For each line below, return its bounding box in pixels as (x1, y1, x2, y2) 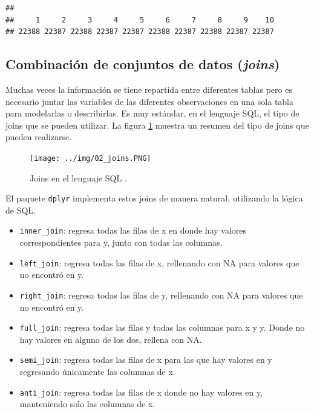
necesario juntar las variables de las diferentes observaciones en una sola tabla (5, 95, 293, 107)
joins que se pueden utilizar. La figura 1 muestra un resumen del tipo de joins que (5, 118, 309, 131)
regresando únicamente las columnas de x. (19, 365, 175, 378)
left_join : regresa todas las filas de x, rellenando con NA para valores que (19, 256, 299, 269)
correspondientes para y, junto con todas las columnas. (19, 236, 223, 249)
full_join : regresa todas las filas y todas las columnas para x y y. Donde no (19, 321, 305, 334)
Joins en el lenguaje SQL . (30, 171, 127, 184)
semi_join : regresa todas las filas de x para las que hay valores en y (19, 353, 272, 366)
